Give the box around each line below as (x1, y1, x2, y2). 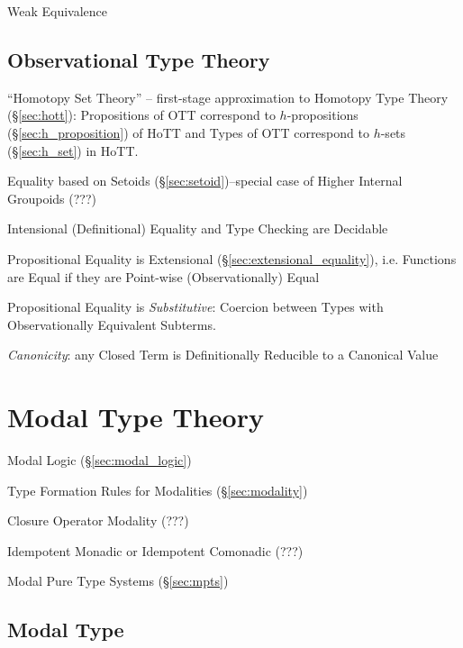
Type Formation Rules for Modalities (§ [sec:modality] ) (7, 480, 308, 499)
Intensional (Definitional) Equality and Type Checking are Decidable (7, 219, 388, 238)
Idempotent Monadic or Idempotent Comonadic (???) (7, 541, 304, 560)
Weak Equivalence (7, 2, 108, 20)
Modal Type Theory (7, 398, 264, 435)
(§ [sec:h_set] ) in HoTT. (7, 141, 139, 160)
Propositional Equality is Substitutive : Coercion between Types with (7, 297, 384, 316)
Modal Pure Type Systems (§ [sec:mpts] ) (7, 571, 229, 590)
